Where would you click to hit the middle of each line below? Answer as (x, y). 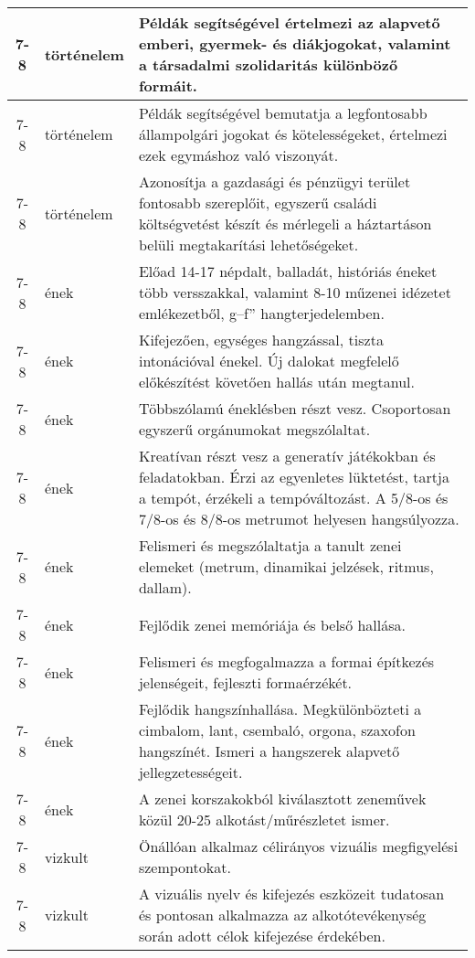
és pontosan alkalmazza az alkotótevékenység (282, 915)
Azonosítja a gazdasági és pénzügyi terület (274, 181)
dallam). (165, 587)
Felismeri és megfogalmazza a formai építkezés (286, 661)
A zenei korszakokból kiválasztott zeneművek (282, 798)
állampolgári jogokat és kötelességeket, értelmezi (293, 134)
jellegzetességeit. (190, 772)
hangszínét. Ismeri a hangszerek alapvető (269, 751)
